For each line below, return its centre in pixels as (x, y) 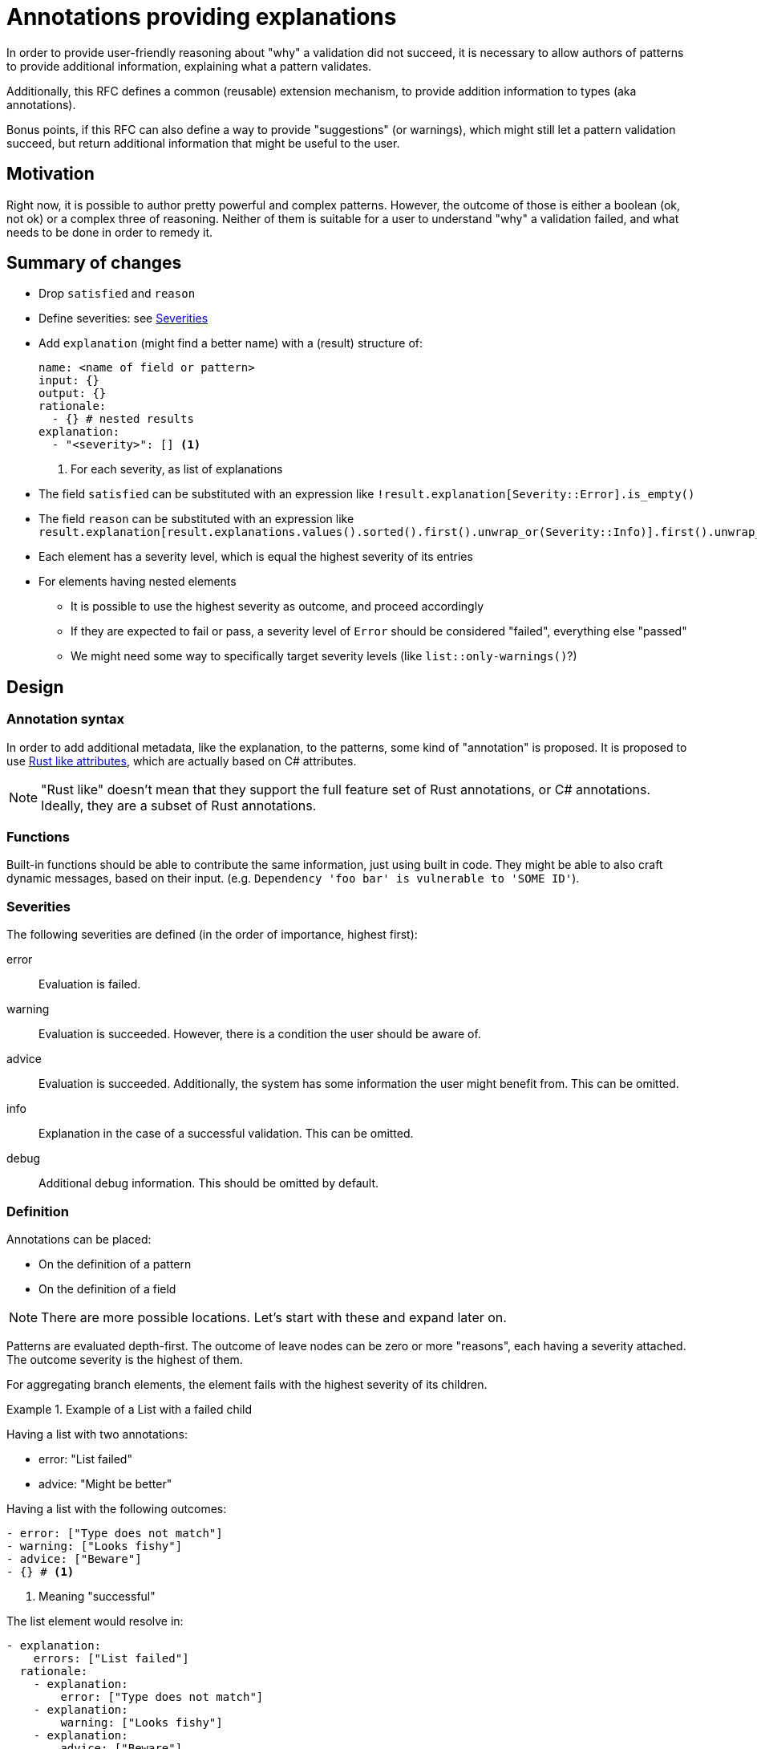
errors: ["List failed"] (111, 1658)
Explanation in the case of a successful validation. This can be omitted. (226, 1134)
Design (35, 687)
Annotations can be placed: (79, 1239)
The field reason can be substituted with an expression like (196, 519)
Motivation (51, 174)
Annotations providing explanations (202, 17)
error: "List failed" (85, 1459)
